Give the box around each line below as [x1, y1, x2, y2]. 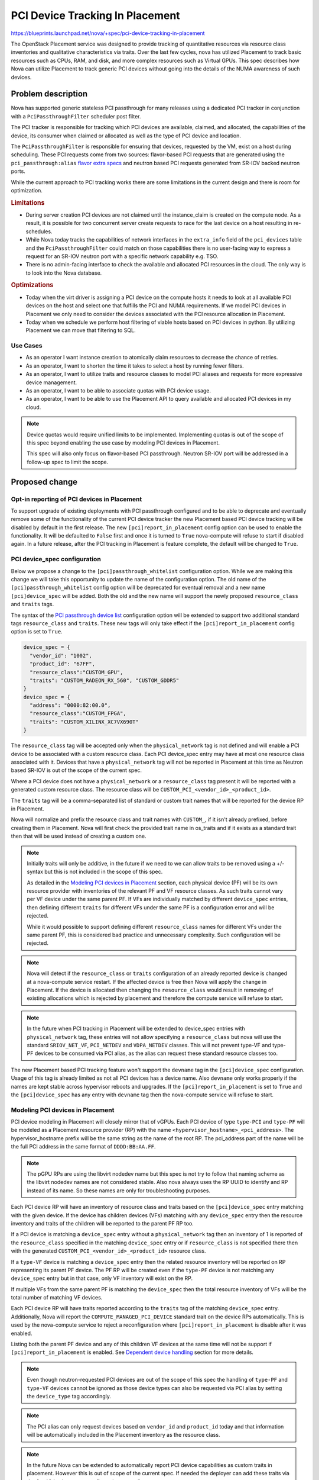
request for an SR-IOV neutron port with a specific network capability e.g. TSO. [25, 252, 219, 260]
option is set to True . [11, 628, 63, 635]
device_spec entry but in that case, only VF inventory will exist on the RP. [11, 1275, 193, 1282]
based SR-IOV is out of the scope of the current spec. [11, 767, 142, 774]
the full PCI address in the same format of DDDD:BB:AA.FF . [11, 1143, 156, 1150]
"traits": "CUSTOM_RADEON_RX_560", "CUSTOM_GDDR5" [30, 677, 180, 684]
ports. [11, 168, 26, 175]
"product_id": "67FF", [30, 661, 96, 667]
